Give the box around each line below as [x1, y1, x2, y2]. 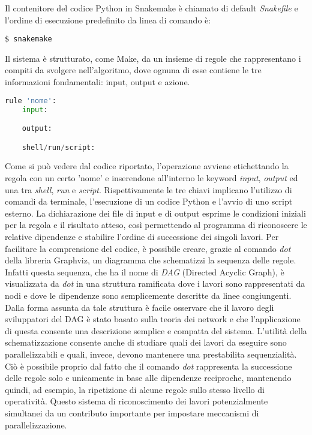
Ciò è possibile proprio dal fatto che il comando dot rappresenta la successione [5, 359, 292, 372]
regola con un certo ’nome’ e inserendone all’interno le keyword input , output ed [5, 172, 298, 184]
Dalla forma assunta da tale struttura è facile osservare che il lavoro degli [5, 301, 274, 313]
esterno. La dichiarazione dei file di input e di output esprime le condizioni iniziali [5, 206, 306, 219]
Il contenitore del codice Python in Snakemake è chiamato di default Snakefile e [5, 2, 298, 14]
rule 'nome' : [5, 96, 56, 105]
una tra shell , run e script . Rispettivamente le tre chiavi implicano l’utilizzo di [5, 183, 292, 196]
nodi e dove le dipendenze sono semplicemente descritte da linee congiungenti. [5, 289, 292, 301]
